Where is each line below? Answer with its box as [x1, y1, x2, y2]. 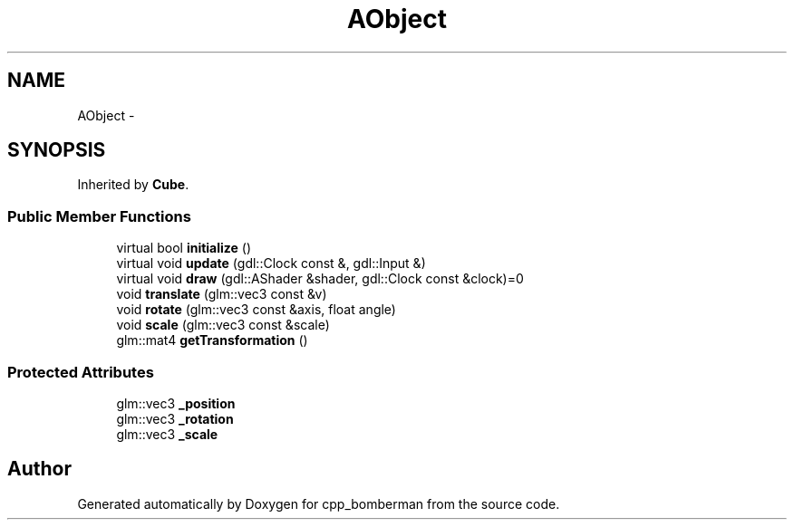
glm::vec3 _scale [116, 426, 218, 442]
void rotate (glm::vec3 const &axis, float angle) [116, 302, 396, 318]
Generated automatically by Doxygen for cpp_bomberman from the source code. [77, 495, 560, 512]
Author [7, 457, 72, 481]
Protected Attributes [7, 362, 154, 381]
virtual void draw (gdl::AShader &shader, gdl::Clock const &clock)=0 [116, 271, 524, 287]
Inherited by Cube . [77, 177, 189, 193]
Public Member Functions [7, 206, 191, 225]
